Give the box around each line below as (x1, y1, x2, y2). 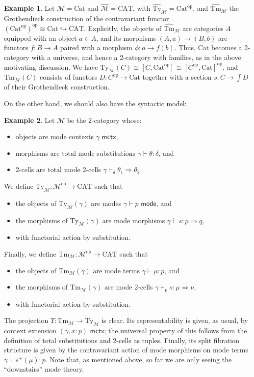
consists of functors (39, 72, 97, 82)
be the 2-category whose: (67, 115, 142, 125)
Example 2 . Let (4, 115, 55, 125)
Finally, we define (4, 248, 56, 259)
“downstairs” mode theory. (4, 364, 84, 374)
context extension (4, 325, 57, 335)
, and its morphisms (96, 32, 156, 43)
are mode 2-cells (104, 282, 153, 292)
